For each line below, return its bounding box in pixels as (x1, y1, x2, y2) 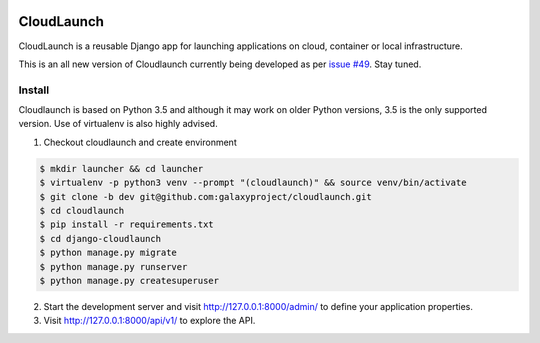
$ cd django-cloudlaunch (39, 233, 162, 244)
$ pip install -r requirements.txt (39, 219, 214, 230)
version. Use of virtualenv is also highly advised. (18, 118, 219, 130)
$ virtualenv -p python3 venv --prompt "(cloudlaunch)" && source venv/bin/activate (39, 177, 467, 189)
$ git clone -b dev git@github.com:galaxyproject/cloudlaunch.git (39, 191, 372, 202)
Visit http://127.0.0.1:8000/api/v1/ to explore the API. (43, 315, 256, 327)
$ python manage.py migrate (39, 247, 177, 259)
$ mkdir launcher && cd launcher (39, 163, 204, 174)
